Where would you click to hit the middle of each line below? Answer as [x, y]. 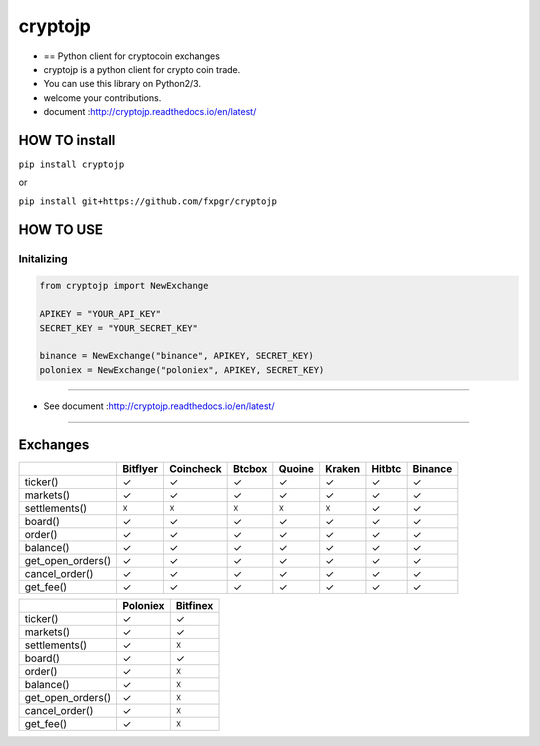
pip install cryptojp [71, 164]
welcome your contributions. [102, 97]
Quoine [296, 468]
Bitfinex [194, 605]
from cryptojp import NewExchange [124, 286]
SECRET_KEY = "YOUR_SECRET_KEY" [119, 328]
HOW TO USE [61, 229]
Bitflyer [140, 468]
